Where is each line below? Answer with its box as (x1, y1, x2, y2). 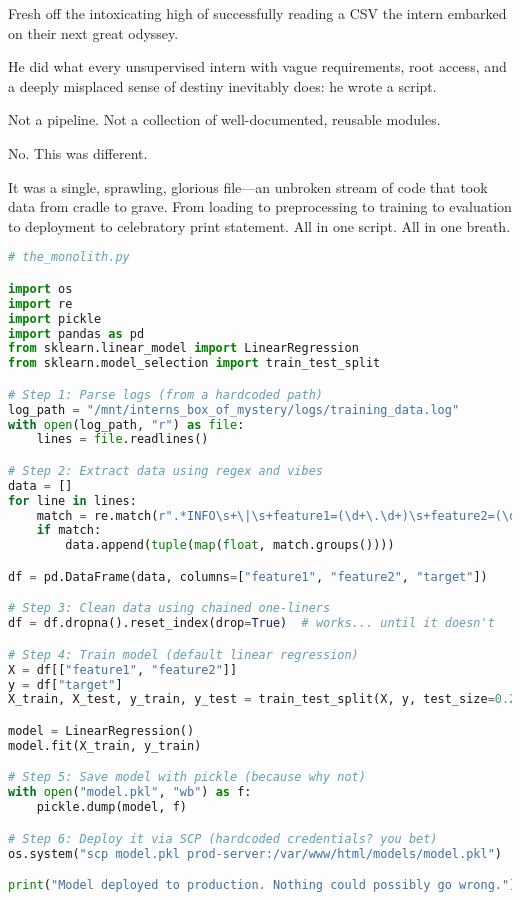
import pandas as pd (8, 326, 145, 341)
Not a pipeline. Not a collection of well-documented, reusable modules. (8, 109, 441, 130)
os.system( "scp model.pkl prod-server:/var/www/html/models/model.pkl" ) (8, 846, 502, 861)
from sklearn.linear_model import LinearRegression (8, 341, 359, 356)
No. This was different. (8, 142, 148, 163)
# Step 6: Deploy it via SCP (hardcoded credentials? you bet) (8, 831, 438, 846)
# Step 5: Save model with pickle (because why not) (8, 770, 366, 785)
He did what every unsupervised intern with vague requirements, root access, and (8, 56, 507, 77)
